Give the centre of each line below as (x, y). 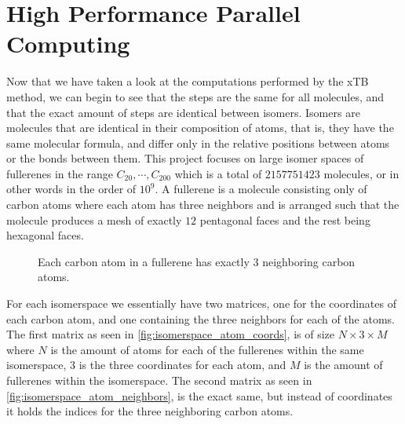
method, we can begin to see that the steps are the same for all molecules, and (195, 96)
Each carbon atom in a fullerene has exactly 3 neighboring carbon (197, 261)
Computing (68, 44)
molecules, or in (361, 173)
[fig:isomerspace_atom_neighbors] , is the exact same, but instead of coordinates (199, 395)
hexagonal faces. (45, 235)
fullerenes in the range (60, 173)
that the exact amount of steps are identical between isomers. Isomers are (183, 112)
